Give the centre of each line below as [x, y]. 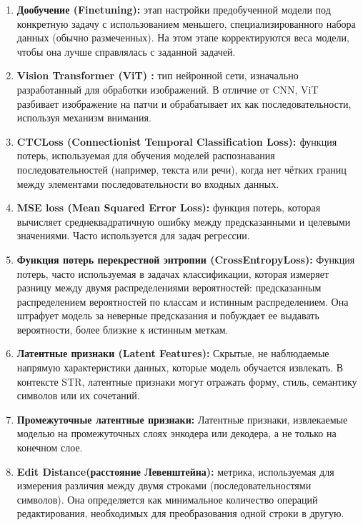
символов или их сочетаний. [78, 395]
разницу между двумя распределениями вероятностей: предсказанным [169, 287]
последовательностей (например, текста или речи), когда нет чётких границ [181, 169]
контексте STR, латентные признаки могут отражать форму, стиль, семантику [187, 381]
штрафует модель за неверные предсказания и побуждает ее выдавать [168, 315]
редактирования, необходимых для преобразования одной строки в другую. [180, 513]
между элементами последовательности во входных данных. [148, 183]
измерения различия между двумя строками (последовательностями [164, 485]
